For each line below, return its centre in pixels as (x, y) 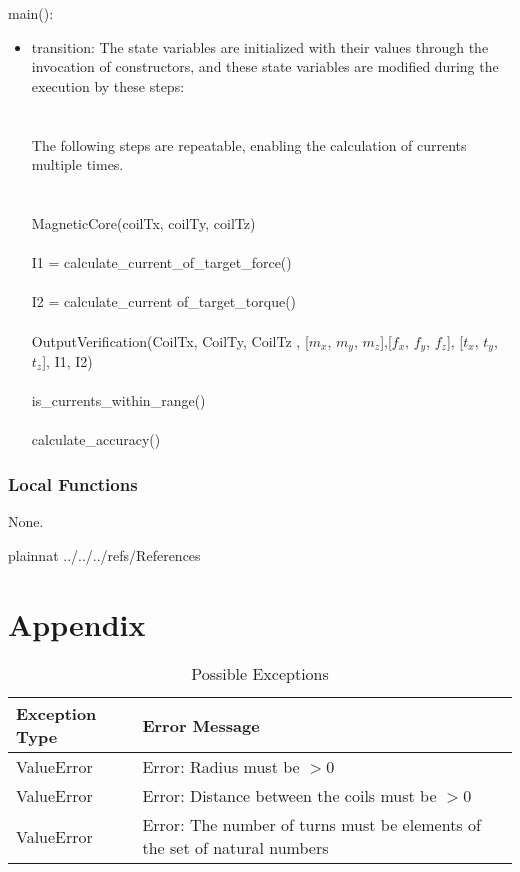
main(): (31, 13)
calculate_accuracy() (96, 439)
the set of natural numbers (235, 848)
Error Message (201, 725)
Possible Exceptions (260, 674)
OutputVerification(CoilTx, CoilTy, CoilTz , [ (170, 340)
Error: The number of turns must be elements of (311, 825)
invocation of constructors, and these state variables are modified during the (265, 66)
